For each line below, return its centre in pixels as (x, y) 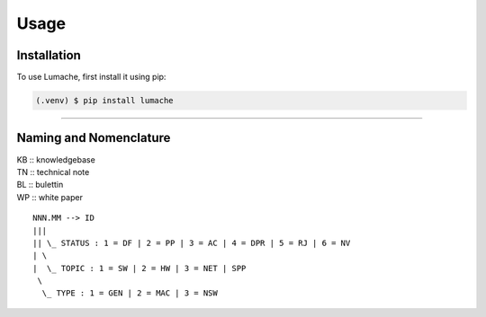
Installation (49, 55)
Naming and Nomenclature (94, 138)
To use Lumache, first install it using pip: (91, 77)
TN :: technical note (53, 172)
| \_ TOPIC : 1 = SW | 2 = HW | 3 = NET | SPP (139, 268)
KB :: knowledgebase (56, 159)
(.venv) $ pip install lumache (105, 101)
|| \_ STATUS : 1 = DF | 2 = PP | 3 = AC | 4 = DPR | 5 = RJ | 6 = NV (192, 243)
